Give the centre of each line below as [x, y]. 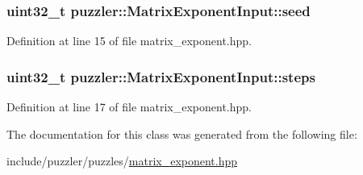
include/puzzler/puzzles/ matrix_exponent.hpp [122, 161]
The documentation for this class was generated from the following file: [182, 133]
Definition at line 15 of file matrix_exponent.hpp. [129, 41]
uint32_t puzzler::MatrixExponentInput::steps [161, 76]
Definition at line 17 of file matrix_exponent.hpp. [129, 107]
